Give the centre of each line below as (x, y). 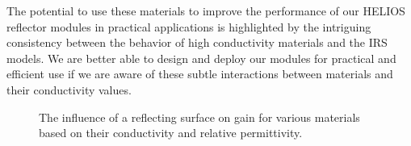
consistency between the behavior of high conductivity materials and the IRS (197, 42)
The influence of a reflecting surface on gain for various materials (199, 117)
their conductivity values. (69, 89)
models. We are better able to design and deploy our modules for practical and (201, 58)
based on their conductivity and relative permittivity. (171, 133)
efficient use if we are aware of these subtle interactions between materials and (200, 74)
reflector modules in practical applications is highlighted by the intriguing (189, 26)
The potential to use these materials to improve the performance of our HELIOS (206, 10)
